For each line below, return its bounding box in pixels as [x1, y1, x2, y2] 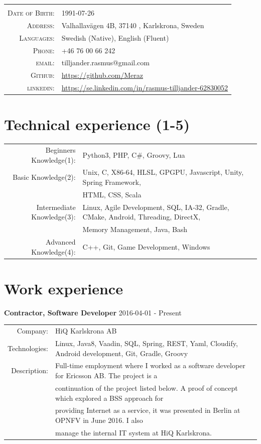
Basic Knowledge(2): [13, 172, 76, 182]
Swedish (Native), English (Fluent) [61, 32, 169, 43]
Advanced [46, 237, 76, 247]
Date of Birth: [8, 8, 55, 18]
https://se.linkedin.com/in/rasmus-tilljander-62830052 [61, 82, 228, 93]
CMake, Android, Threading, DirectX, [82, 211, 201, 222]
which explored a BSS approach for [55, 392, 164, 403]
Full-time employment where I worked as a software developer [55, 360, 245, 371]
